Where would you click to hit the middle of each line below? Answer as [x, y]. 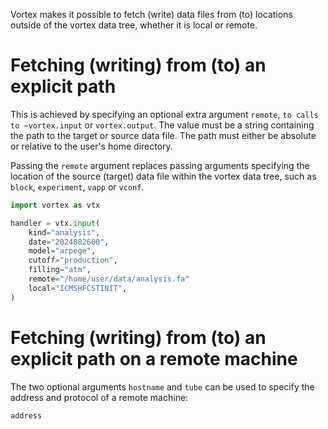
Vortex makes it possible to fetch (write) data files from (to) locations [151, 14]
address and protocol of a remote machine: [99, 397]
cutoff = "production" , [73, 260]
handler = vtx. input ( [55, 223]
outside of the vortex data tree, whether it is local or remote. [134, 25]
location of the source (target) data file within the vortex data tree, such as [163, 176]
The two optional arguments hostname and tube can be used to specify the [162, 386]
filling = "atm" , [60, 270]
